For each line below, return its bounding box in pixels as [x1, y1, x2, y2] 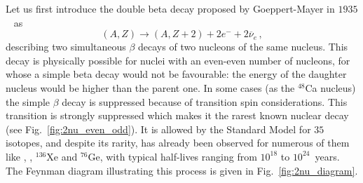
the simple [6, 94, 50, 109]
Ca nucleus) [305, 80, 356, 95]
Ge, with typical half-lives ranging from [88, 149, 257, 163]
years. [315, 149, 340, 163]
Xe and [46, 149, 78, 163]
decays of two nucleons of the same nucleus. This [138, 39, 348, 54]
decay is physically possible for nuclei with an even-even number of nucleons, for [6, 53, 350, 67]
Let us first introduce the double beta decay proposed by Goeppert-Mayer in [6, 1, 335, 15]
